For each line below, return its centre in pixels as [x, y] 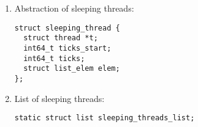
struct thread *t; [61, 38]
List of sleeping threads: [59, 98]
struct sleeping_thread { [67, 28]
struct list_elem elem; [72, 69]
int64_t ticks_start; [67, 48]
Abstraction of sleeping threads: [74, 8]
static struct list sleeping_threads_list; [105, 118]
